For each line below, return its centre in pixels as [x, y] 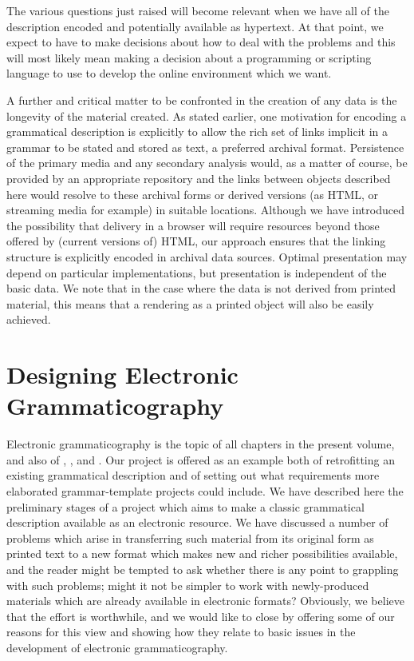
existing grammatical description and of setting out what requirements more [193, 475]
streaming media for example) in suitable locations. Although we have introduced [205, 210]
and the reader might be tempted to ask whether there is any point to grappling [203, 569]
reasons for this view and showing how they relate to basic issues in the [181, 632]
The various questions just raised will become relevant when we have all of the [198, 10]
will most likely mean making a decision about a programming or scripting [189, 57]
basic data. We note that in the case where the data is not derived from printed [201, 288]
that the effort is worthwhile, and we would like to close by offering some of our [201, 616]
